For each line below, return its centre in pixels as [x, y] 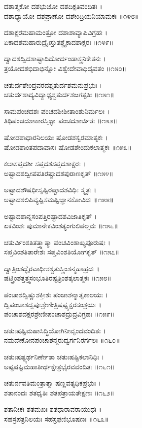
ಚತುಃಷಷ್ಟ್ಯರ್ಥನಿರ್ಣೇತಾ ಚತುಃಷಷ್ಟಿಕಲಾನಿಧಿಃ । [54, 357]
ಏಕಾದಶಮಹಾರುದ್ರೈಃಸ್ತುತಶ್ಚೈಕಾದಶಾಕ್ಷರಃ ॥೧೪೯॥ [59, 42]
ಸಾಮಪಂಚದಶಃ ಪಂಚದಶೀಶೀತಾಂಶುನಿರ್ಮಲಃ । [57, 111]
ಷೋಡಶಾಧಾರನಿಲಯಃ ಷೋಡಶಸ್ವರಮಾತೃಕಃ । [56, 137]
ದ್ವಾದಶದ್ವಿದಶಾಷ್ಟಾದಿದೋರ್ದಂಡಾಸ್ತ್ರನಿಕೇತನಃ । [55, 58]
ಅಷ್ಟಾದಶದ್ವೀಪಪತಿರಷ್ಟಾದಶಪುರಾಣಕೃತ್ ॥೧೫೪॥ [59, 173]
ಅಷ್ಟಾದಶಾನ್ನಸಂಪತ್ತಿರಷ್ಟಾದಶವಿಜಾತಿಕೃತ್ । [51, 216]
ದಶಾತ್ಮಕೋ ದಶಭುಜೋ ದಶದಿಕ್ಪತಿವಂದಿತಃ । [53, 6]
